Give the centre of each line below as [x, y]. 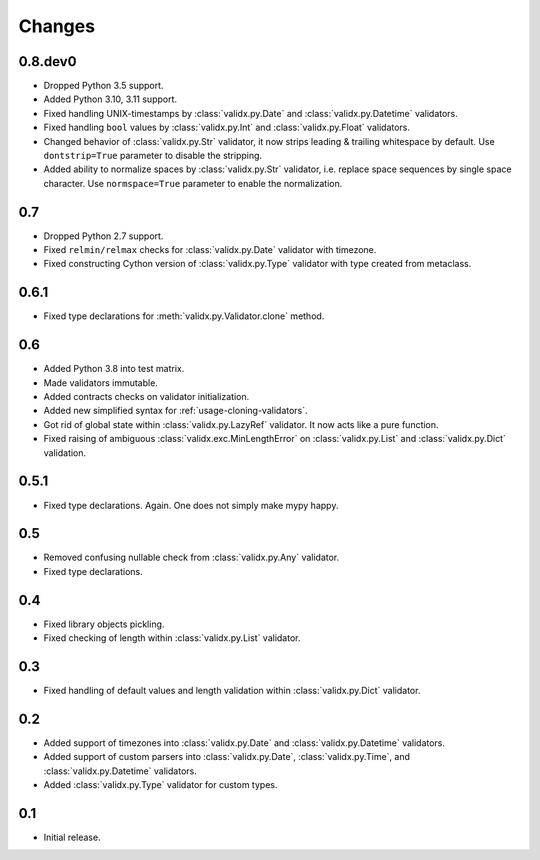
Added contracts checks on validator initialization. [146, 397]
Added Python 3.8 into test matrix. [114, 369]
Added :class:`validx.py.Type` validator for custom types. [160, 785]
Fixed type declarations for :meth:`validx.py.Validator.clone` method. [184, 316]
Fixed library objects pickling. [104, 624]
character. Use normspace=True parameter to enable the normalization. [193, 183]
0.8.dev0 [47, 61]
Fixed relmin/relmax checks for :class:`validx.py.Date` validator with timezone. [210, 250]
